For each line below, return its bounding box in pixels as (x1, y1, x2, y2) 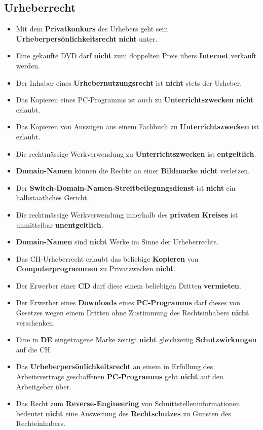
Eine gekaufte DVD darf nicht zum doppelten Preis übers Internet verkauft (16, 50, 256, 61)
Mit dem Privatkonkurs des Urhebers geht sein (16, 23, 168, 34)
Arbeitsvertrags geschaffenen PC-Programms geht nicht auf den (16, 371, 223, 382)
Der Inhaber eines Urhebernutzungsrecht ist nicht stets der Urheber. (16, 77, 242, 88)
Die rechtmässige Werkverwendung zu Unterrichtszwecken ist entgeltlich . (16, 148, 256, 159)
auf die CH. (16, 344, 52, 354)
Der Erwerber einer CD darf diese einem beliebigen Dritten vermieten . (16, 280, 241, 291)
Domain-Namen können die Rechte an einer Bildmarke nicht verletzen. (16, 165, 250, 176)
